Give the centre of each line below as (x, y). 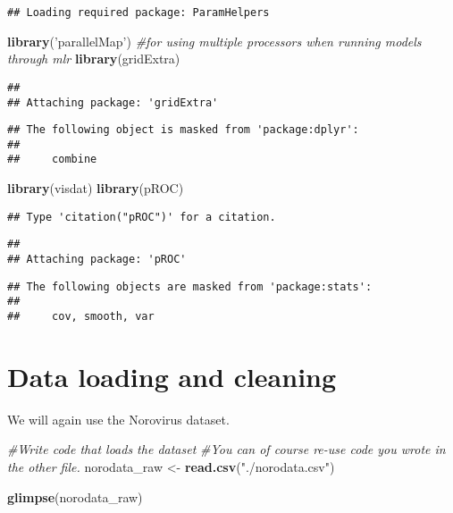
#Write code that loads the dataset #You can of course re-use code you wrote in (226, 449)
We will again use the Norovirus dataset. (118, 419)
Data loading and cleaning (172, 376)
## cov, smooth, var (81, 316)
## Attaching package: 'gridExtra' (113, 102)
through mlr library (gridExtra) (94, 59)
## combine (52, 160)
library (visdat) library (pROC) (96, 188)
